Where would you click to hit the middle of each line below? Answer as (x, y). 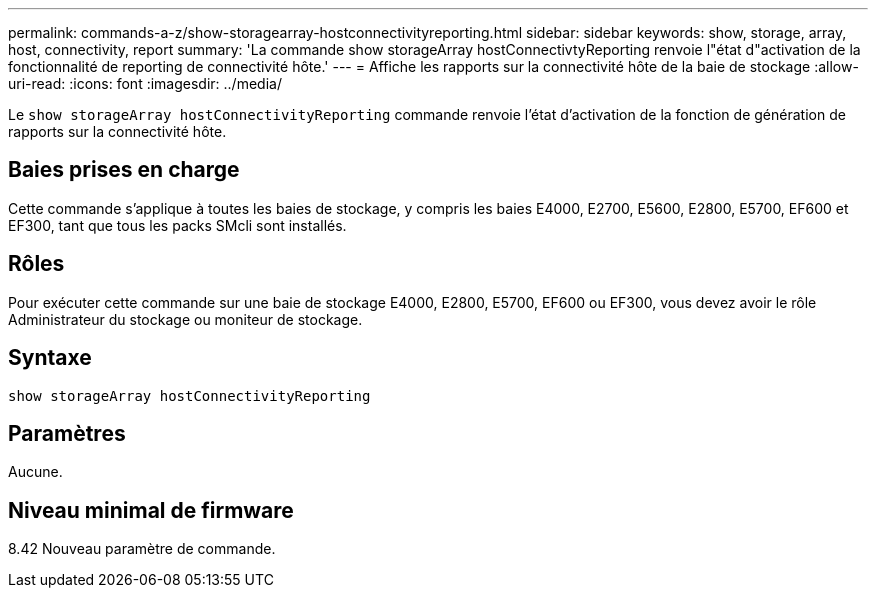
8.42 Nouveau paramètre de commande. (142, 549)
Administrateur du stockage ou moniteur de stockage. (185, 319)
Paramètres (67, 433)
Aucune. (35, 472)
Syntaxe (50, 358)
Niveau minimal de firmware (151, 510)
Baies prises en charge (124, 170)
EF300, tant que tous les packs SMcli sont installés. (177, 225)
